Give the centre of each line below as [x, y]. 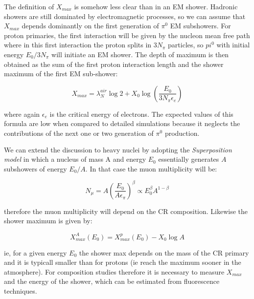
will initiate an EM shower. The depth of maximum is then [140, 54]
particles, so [186, 45]
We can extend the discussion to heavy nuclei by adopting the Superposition [118, 149]
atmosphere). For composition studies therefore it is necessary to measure [114, 271]
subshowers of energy [35, 168]
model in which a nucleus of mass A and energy [75, 159]
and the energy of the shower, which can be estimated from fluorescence [112, 281]
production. [182, 133]
